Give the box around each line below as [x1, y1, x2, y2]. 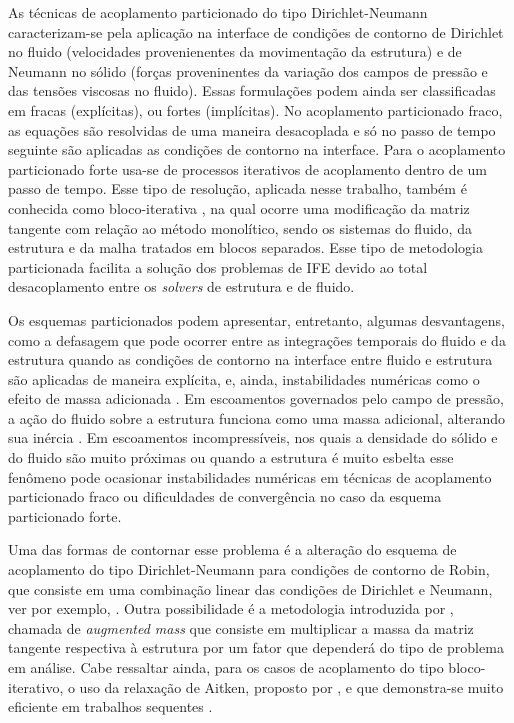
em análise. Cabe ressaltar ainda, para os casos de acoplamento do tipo [8, 657, 444, 677]
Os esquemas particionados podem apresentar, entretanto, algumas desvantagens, [8, 309, 505, 330]
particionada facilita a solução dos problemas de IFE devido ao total [8, 256, 428, 277]
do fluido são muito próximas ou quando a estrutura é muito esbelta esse [8, 447, 454, 468]
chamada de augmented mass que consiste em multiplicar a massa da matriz [8, 617, 474, 638]
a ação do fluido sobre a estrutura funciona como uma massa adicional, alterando [8, 407, 506, 428]
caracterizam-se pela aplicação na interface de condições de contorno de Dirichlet [8, 21, 504, 42]
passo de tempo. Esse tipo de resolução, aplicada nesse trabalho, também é [8, 178, 467, 199]
